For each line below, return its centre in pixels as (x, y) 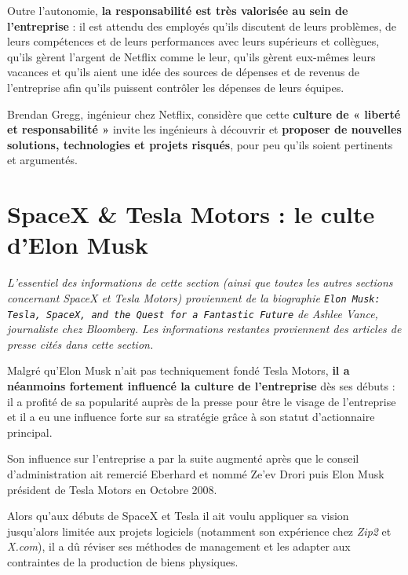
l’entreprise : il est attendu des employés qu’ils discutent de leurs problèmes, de (202, 26)
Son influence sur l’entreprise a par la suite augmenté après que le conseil (183, 458)
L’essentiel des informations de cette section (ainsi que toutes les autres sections (200, 282)
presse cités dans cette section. (80, 344)
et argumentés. (42, 160)
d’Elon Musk (78, 245)
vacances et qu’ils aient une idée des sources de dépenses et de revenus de (183, 72)
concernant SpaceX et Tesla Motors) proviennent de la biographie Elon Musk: (194, 297)
